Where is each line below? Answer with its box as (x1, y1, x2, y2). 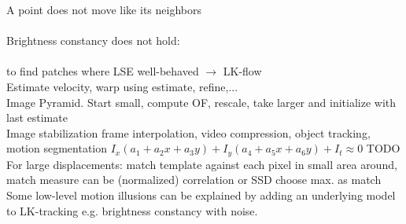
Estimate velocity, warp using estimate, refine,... (6, 78, 238, 94)
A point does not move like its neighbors (6, 2, 201, 17)
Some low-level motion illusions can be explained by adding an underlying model (6, 186, 396, 203)
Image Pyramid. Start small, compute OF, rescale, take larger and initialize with (6, 94, 397, 110)
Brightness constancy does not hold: (6, 32, 180, 49)
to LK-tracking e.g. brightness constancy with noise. (6, 202, 258, 218)
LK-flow (223, 63, 262, 79)
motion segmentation (6, 140, 108, 156)
